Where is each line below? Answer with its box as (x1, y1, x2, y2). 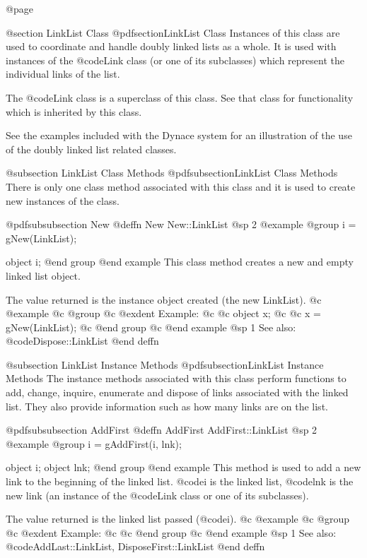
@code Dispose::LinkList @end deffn (6, 333, 159, 348)
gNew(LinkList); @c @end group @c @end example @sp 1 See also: (6, 319, 296, 334)
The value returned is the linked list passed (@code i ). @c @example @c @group (6, 511, 350, 526)
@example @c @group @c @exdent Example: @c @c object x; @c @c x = (6, 306, 321, 321)
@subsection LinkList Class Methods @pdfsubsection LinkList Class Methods (6, 165, 338, 180)
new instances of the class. (6, 193, 120, 208)
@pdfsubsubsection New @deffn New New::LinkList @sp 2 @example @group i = (6, 217, 356, 232)
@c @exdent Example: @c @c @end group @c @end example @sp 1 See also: (6, 525, 337, 540)
